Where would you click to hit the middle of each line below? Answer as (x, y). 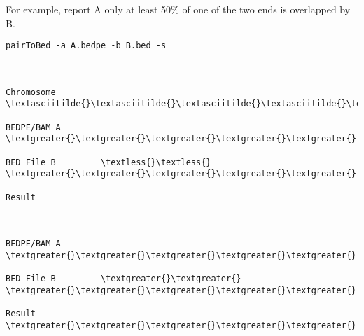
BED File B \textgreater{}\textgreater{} (124, 279)
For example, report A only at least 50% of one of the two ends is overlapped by (178, 9)
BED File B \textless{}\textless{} (108, 162)
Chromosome (31, 92)
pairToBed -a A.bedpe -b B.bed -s (86, 46)
